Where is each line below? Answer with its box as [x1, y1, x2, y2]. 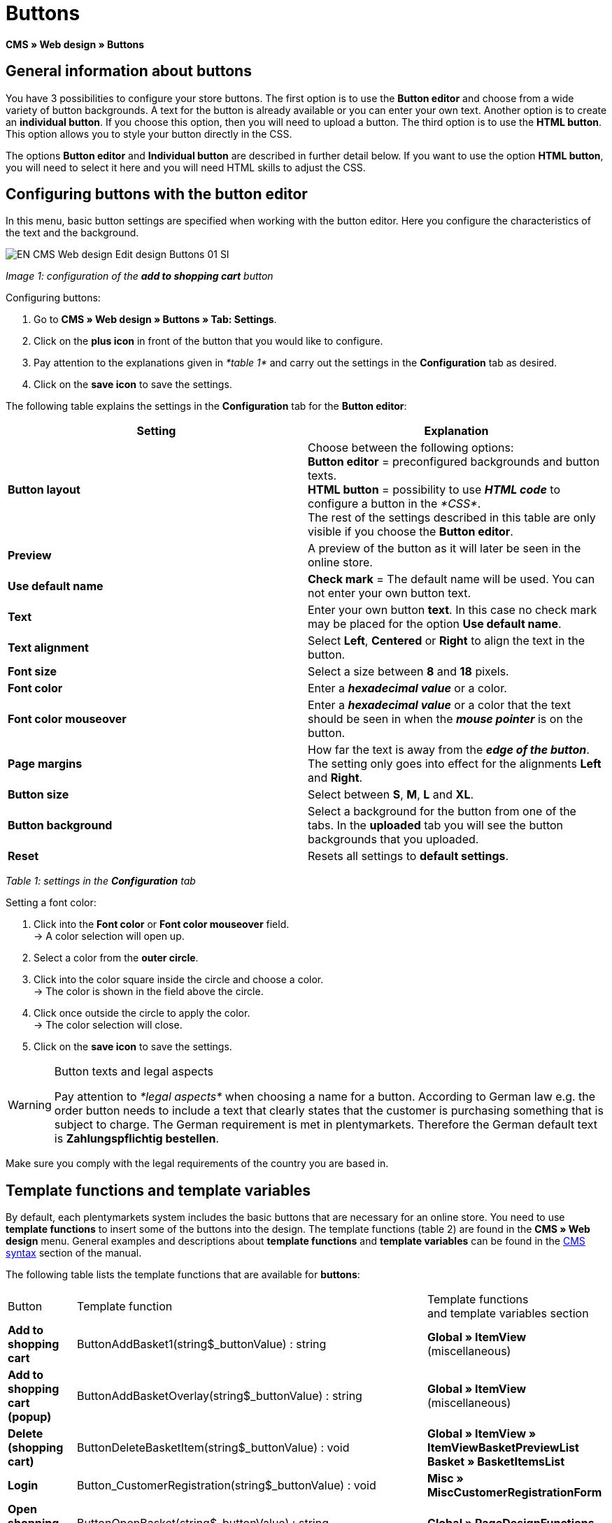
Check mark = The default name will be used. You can [308, 572, 595, 587]
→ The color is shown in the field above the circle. [34, 985, 264, 998]
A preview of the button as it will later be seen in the [308, 541, 581, 556]
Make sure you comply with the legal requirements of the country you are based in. [6, 1157, 389, 1170]
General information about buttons [6, 62, 252, 80]
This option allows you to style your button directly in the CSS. [6, 127, 292, 140]
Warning [8, 1098, 52, 1113]
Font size [8, 664, 57, 679]
